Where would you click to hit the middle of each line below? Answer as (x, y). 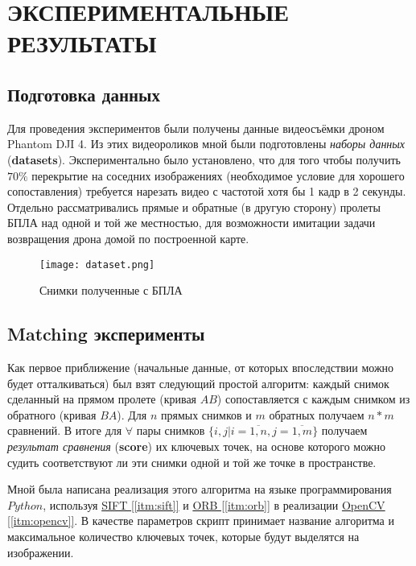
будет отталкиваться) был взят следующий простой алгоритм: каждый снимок (198, 383)
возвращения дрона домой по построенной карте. (128, 238)
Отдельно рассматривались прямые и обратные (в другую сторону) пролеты (194, 207)
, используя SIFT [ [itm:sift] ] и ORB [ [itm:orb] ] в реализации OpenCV (214, 504)
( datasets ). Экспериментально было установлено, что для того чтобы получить (204, 159)
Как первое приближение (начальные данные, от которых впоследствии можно (201, 367)
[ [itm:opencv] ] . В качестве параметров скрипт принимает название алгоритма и (201, 521)
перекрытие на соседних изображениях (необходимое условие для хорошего (218, 175)
